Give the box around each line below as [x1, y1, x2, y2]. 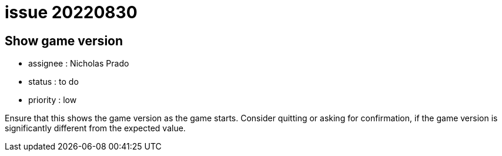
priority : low [28, 95, 77, 105]
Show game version [5, 33, 123, 48]
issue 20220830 [5, 2, 138, 22]
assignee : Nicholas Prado [28, 58, 129, 69]
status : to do [28, 77, 79, 87]
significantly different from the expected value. [5, 123, 186, 134]
